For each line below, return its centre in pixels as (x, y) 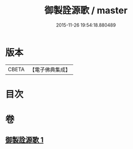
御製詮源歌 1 (25, 140)
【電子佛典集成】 (50, 70)
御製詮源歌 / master (86, 10)
